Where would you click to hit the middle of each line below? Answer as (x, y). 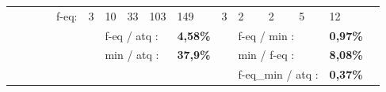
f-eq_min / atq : (278, 74)
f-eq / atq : (132, 35)
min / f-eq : (266, 55)
